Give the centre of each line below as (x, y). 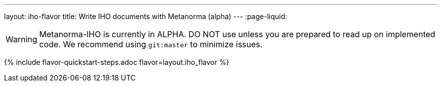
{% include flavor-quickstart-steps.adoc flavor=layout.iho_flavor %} (117, 62)
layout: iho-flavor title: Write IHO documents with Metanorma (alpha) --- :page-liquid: (146, 16)
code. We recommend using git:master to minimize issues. (151, 44)
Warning (21, 39)
